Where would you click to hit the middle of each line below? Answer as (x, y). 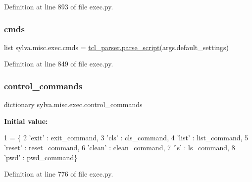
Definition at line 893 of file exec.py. (59, 6)
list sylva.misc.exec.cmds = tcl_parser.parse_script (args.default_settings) (117, 47)
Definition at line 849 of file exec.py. (59, 64)
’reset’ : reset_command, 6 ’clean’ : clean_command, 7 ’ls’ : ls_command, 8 (120, 147)
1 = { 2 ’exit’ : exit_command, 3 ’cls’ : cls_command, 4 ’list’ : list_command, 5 (126, 138)
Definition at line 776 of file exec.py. (59, 174)
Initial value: (26, 121)
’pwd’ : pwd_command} (41, 157)
